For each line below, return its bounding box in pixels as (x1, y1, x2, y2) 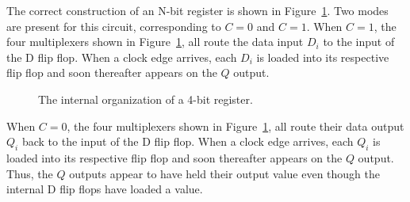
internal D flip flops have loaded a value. (6, 181, 203, 197)
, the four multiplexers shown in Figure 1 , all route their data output (67, 117, 404, 134)
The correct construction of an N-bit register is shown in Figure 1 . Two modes (6, 2, 389, 18)
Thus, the (6, 165, 53, 181)
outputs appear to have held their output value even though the (69, 165, 381, 181)
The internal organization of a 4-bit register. (38, 90, 253, 107)
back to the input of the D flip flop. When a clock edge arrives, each (21, 133, 354, 150)
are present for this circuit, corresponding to (6, 17, 221, 34)
